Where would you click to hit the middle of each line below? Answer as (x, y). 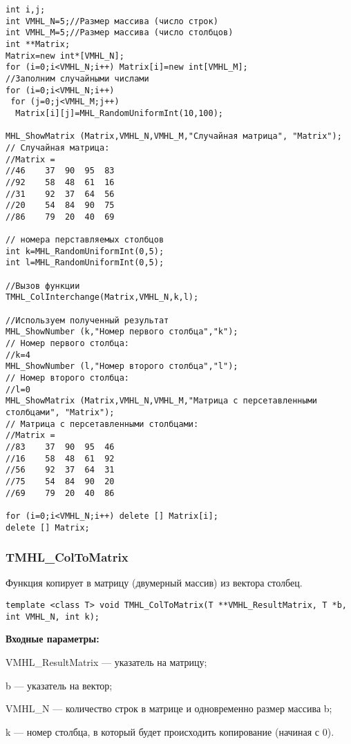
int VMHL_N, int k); (53, 617)
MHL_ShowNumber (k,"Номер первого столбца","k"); (122, 332)
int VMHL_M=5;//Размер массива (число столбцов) (120, 33)
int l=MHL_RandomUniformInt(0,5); (85, 263)
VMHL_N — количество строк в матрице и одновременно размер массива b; (169, 708)
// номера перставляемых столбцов (85, 240)
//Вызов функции (43, 286)
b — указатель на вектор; (59, 685)
